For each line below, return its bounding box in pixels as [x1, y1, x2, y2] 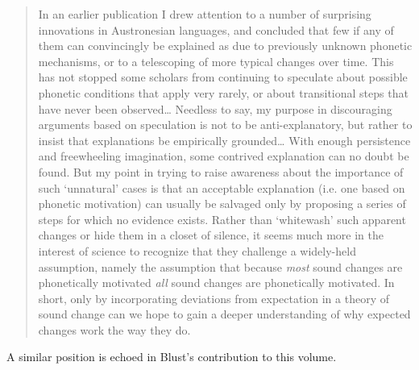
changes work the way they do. [38, 321, 191, 338]
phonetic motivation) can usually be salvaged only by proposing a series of [38, 195, 406, 212]
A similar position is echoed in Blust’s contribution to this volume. [6, 348, 337, 365]
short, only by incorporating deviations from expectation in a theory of [38, 289, 389, 306]
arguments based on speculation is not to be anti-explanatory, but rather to [38, 116, 413, 133]
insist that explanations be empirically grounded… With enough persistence [38, 131, 411, 148]
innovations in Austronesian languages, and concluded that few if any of [38, 21, 394, 38]
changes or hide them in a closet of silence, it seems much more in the [38, 227, 384, 243]
